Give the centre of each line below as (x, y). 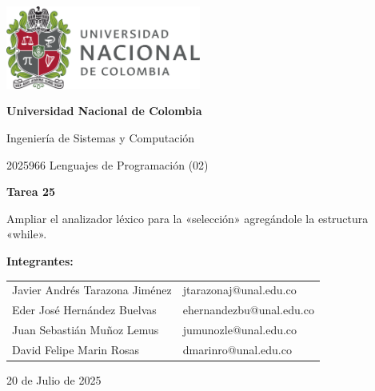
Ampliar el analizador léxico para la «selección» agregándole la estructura (187, 218)
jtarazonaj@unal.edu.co (239, 290)
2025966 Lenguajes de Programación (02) (108, 164)
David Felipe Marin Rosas (76, 349)
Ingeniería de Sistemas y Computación (101, 137)
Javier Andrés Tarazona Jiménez (92, 290)
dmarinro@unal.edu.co (237, 349)
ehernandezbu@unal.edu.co (248, 310)
